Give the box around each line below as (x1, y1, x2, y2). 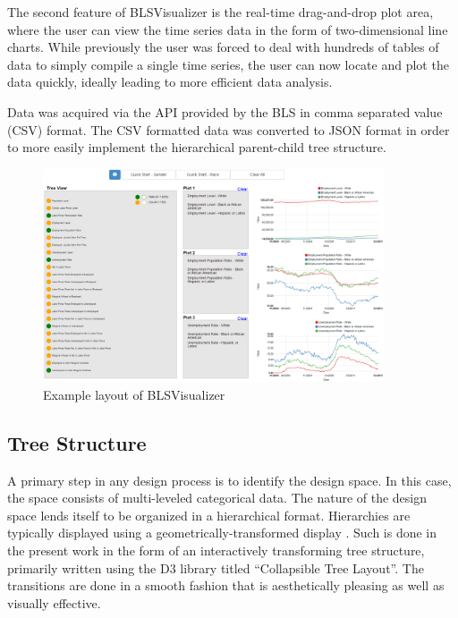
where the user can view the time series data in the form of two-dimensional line (7, 20, 448, 38)
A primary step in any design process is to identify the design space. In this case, (7, 470, 452, 489)
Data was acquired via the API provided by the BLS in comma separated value (7, 102, 443, 121)
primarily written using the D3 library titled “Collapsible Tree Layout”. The (7, 558, 424, 577)
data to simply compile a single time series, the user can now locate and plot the (7, 55, 449, 73)
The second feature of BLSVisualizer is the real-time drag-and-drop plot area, (7, 3, 434, 21)
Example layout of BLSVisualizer (43, 385, 225, 403)
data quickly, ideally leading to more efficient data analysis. (7, 72, 333, 91)
